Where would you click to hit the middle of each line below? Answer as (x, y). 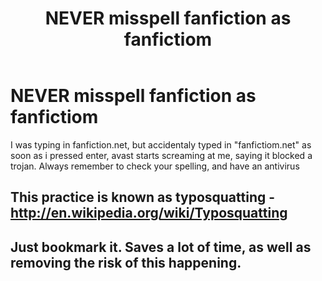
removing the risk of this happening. (126, 262)
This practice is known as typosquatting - (143, 197)
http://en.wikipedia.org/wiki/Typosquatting (149, 213)
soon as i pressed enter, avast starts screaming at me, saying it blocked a (161, 155)
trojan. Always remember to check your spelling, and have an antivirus (155, 166)
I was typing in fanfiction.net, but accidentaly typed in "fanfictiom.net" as (161, 144)
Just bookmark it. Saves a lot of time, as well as (161, 247)
